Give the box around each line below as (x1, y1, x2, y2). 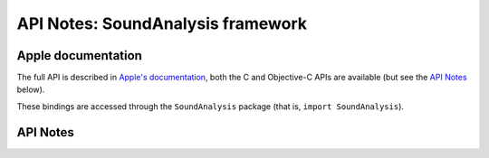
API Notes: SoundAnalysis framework (16, 14, 308, 33)
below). (16, 84, 45, 95)
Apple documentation (16, 48, 142, 63)
